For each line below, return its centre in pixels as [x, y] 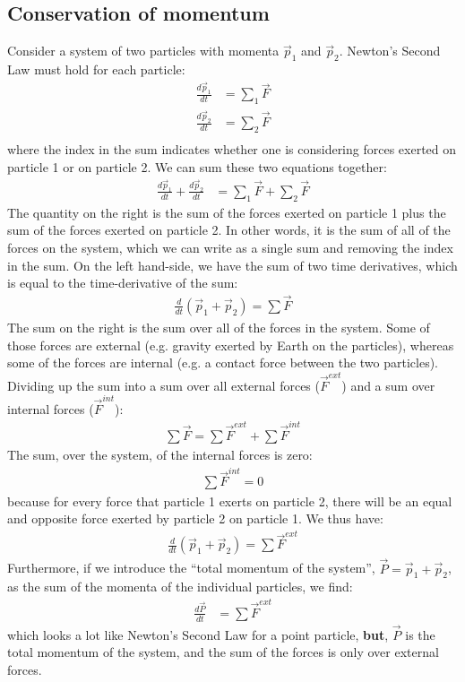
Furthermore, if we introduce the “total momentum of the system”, [191, 568]
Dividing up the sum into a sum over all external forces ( [164, 385]
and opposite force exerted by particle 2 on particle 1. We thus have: [195, 518]
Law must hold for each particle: [96, 69]
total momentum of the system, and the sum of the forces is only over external [223, 652]
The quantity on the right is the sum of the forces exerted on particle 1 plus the [227, 212]
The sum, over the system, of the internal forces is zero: [160, 455]
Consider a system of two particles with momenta [143, 51]
